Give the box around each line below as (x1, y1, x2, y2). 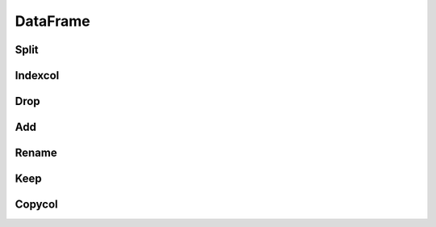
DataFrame (15, 12, 90, 30)
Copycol (15, 198, 58, 212)
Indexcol (15, 69, 60, 82)
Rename (15, 146, 57, 160)
